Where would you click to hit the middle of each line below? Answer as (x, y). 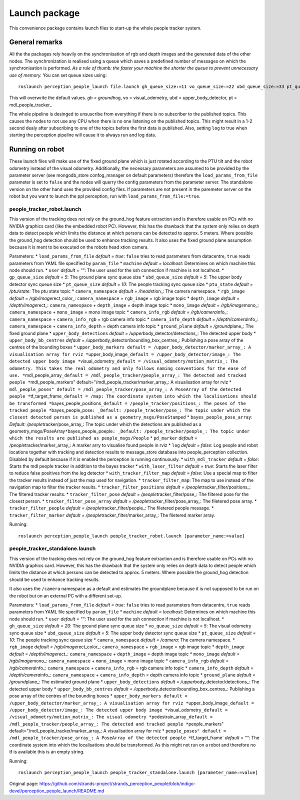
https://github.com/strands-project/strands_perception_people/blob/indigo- (117, 784)
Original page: (24, 784)
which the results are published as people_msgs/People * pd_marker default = (103, 438)
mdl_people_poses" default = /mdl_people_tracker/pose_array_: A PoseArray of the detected (125, 389)
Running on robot (37, 149)
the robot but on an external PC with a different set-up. (66, 595)
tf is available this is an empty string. (47, 752)
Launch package (44, 13)
